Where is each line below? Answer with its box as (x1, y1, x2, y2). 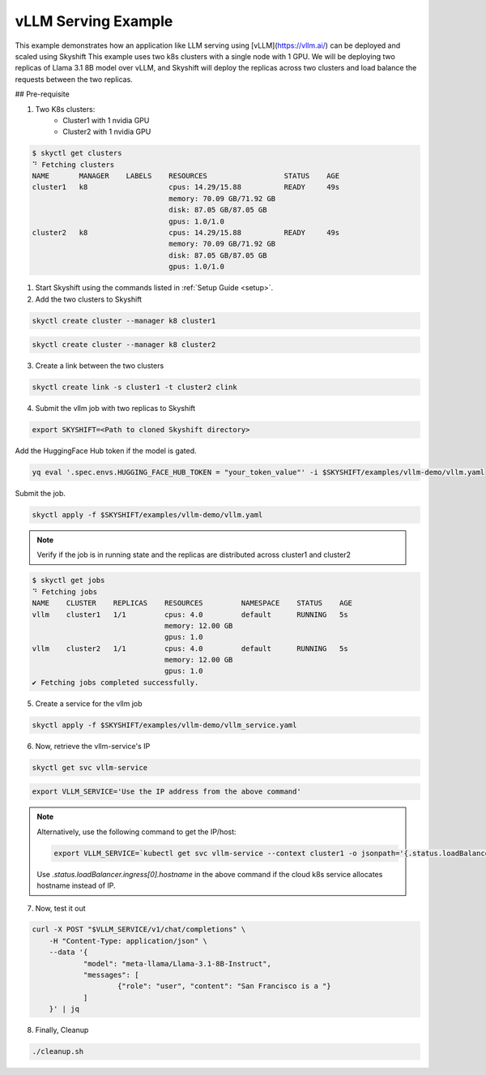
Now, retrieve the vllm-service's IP (35, 741, 151, 751)
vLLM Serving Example (15, 12, 173, 30)
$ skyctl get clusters (32, 148, 122, 158)
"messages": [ (83, 970, 139, 980)
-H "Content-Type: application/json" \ (49, 936, 208, 945)
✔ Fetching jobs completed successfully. (32, 678, 199, 687)
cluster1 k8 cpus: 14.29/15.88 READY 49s (32, 182, 340, 192)
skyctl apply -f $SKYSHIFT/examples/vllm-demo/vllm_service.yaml (32, 720, 297, 730)
